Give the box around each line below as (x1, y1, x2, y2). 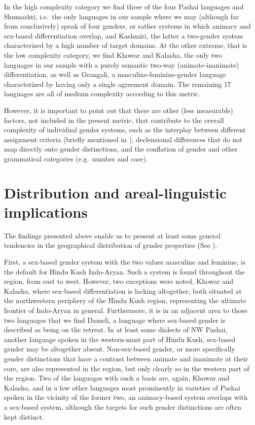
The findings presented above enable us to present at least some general (4, 230, 221, 240)
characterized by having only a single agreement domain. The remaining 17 (4, 78, 231, 89)
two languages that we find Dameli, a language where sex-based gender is (4, 314, 225, 325)
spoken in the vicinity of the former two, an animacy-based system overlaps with (4, 392, 248, 402)
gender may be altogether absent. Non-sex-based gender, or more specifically (4, 344, 235, 354)
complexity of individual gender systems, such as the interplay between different (4, 124, 246, 135)
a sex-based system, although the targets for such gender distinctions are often (4, 401, 242, 412)
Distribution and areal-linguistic (4, 182, 227, 202)
